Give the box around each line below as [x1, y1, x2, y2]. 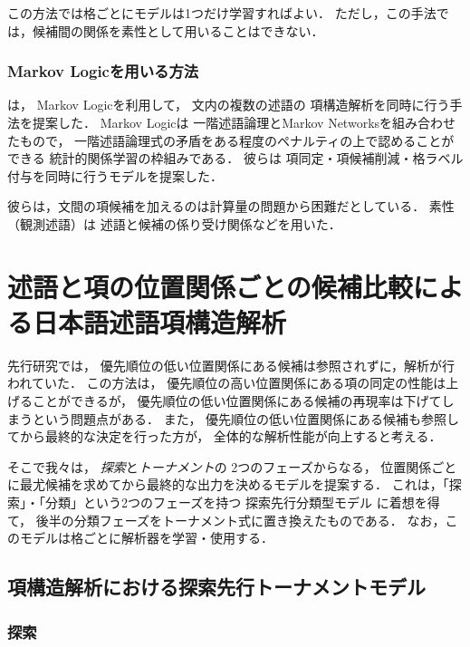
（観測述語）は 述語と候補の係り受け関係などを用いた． [7, 214, 341, 233]
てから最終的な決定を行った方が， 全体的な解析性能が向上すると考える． [7, 427, 442, 446]
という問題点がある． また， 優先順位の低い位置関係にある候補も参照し [32, 409, 460, 428]
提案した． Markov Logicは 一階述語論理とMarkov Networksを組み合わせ [32, 113, 456, 131]
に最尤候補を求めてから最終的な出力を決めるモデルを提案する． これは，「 [7, 475, 449, 494]
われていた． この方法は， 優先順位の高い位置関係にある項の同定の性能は [7, 373, 446, 392]
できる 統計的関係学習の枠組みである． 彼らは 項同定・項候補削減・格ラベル [7, 149, 464, 168]
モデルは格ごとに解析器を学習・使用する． [19, 528, 273, 547]
